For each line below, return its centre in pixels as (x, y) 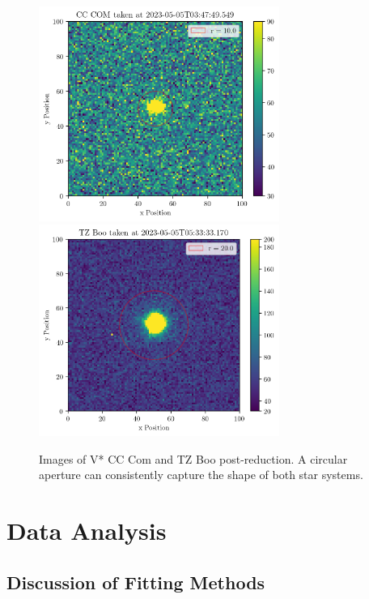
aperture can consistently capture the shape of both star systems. (201, 475)
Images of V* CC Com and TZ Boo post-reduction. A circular (193, 458)
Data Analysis (87, 531)
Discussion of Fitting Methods (136, 582)
